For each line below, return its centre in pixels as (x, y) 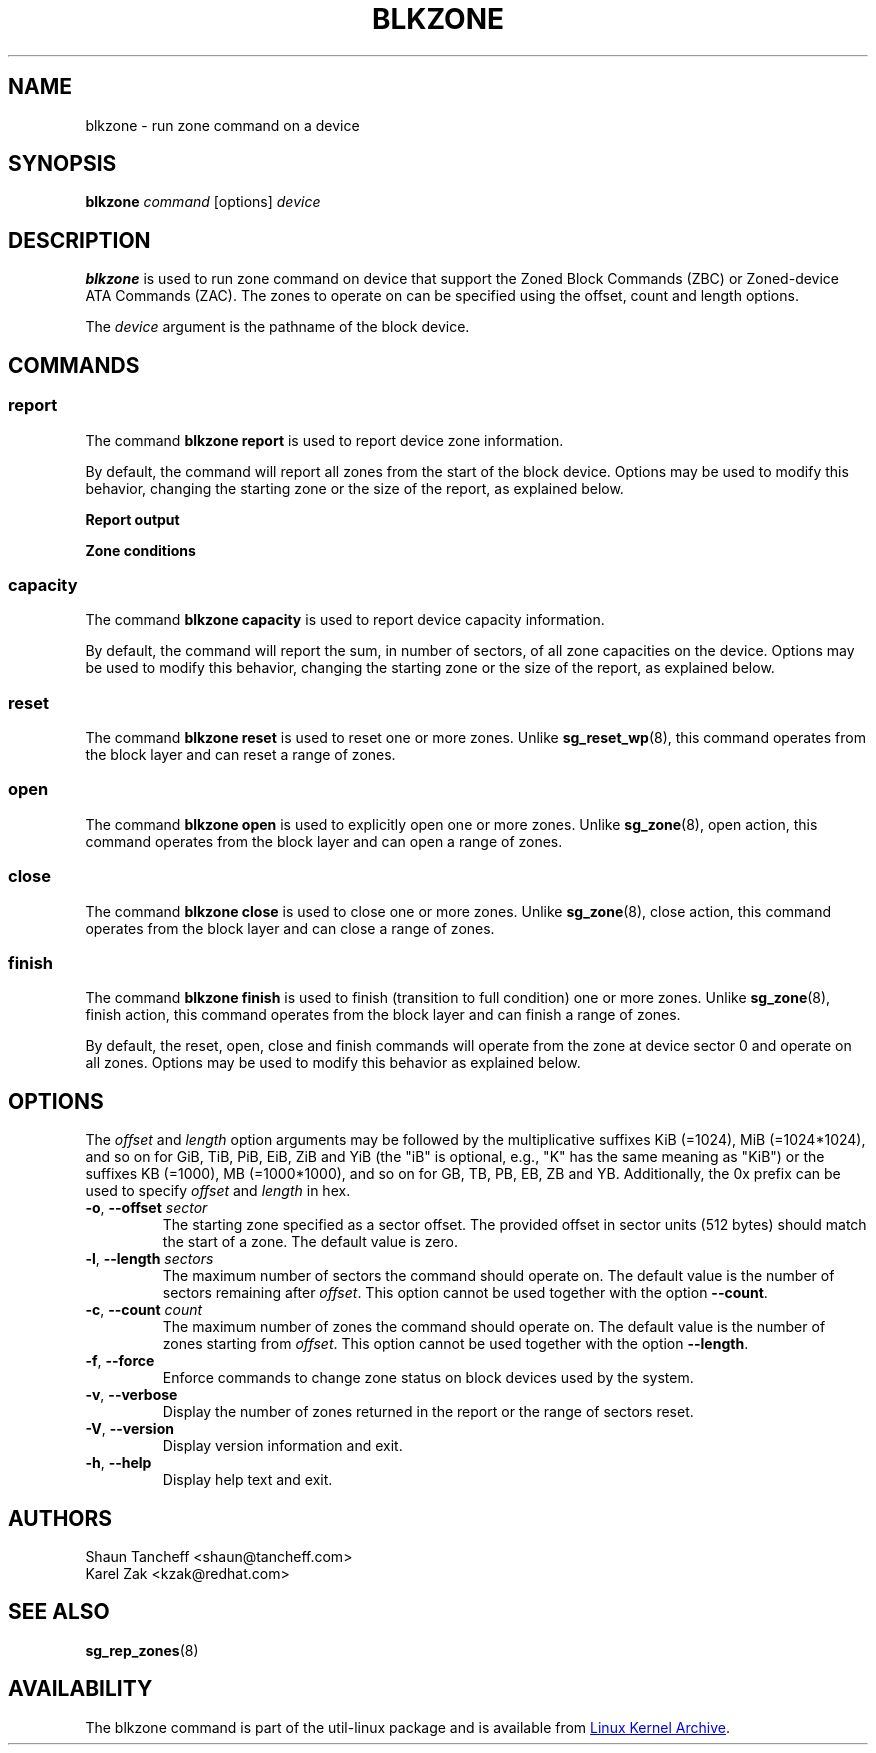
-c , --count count (144, 1310)
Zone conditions (140, 550)
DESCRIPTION (79, 240)
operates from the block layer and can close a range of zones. (290, 928)
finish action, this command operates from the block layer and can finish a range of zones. (383, 1015)
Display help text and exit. (247, 1480)
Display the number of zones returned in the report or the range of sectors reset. (428, 1412)
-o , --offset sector (146, 1208)
